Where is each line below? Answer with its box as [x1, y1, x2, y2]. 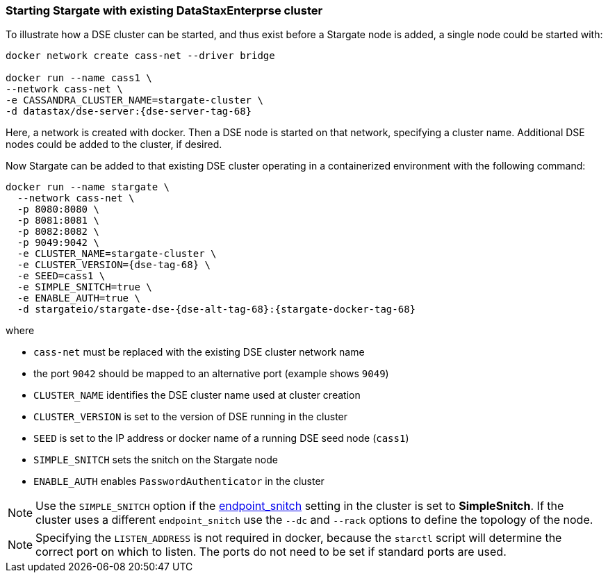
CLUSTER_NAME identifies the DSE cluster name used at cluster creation [33, 389, 361, 402]
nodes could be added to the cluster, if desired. [6, 138, 222, 151]
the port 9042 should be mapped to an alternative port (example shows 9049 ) [33, 368, 389, 380]
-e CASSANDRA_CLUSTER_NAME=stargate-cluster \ [6, 94, 263, 106]
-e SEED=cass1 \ [17, 270, 106, 282]
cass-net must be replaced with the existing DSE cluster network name [33, 346, 365, 358]
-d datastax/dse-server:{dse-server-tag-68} [6, 106, 252, 117]
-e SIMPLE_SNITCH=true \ [17, 281, 152, 293]
